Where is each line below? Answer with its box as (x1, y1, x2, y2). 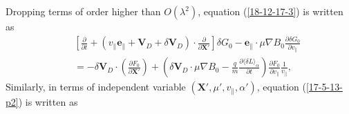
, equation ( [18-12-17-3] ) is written (198, 4, 343, 18)
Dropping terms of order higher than (6, 4, 161, 18)
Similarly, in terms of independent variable (6, 79, 186, 94)
